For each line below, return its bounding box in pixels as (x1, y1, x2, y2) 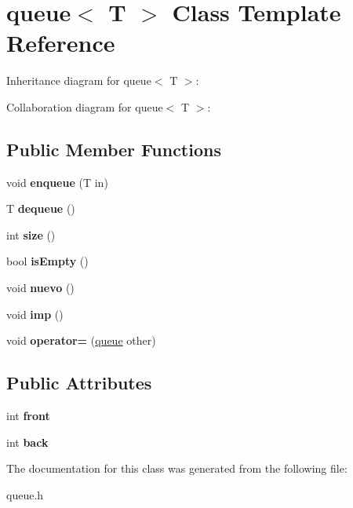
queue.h (6, 486, 44, 503)
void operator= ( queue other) (6, 332, 156, 349)
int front (6, 407, 50, 424)
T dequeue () (6, 200, 75, 217)
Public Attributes (6, 371, 152, 395)
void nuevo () (6, 280, 75, 296)
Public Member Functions (6, 137, 221, 161)
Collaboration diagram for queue (6, 98, 163, 115)
